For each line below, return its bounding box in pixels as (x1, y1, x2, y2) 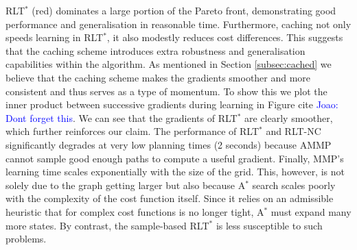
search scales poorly (252, 177, 336, 192)
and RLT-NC (266, 124, 321, 138)
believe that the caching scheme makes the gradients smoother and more (5, 70, 311, 84)
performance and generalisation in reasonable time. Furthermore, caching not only (5, 16, 352, 31)
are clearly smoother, (244, 110, 333, 125)
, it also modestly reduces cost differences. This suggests (106, 30, 343, 45)
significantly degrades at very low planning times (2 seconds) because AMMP (5, 137, 332, 151)
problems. (5, 232, 47, 246)
